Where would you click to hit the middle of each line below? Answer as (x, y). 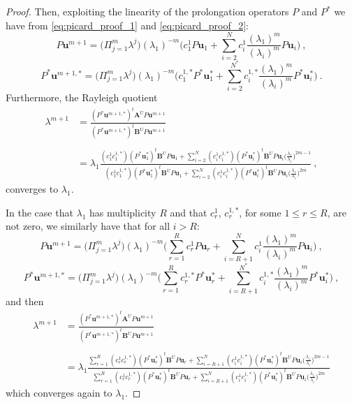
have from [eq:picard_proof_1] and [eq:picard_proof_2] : (127, 25)
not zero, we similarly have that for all (88, 226)
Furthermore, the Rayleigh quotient (82, 97)
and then (25, 301)
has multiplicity (123, 212)
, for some (260, 212)
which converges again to (59, 392)
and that (189, 212)
